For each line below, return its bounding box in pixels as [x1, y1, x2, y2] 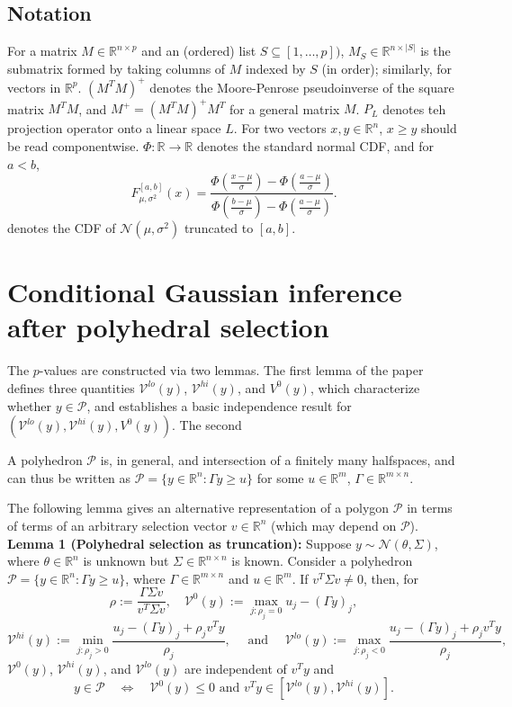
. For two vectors [233, 119, 327, 138]
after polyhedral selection [7, 309, 329, 345]
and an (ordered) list [141, 41, 256, 60]
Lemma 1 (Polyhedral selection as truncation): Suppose [7, 533, 352, 552]
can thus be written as [7, 468, 131, 487]
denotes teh [382, 99, 446, 118]
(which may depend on [271, 515, 397, 534]
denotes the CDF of [7, 219, 116, 237]
